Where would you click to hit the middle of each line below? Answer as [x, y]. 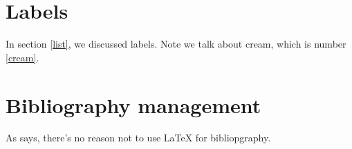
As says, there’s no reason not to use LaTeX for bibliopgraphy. [138, 138]
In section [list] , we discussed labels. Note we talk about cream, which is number [176, 44]
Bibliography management [133, 105]
